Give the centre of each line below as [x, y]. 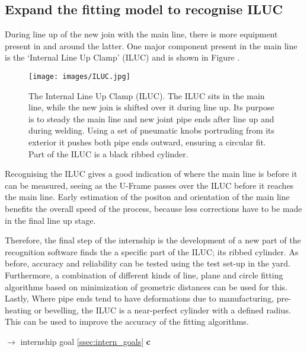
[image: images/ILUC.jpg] [79, 76]
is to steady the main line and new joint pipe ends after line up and [151, 118]
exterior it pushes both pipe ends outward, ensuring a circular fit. [147, 142]
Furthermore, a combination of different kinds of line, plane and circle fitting [144, 275]
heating [18, 310]
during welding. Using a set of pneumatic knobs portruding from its [152, 130]
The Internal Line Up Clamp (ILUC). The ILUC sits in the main [147, 95]
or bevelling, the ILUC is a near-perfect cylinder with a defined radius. [162, 310]
